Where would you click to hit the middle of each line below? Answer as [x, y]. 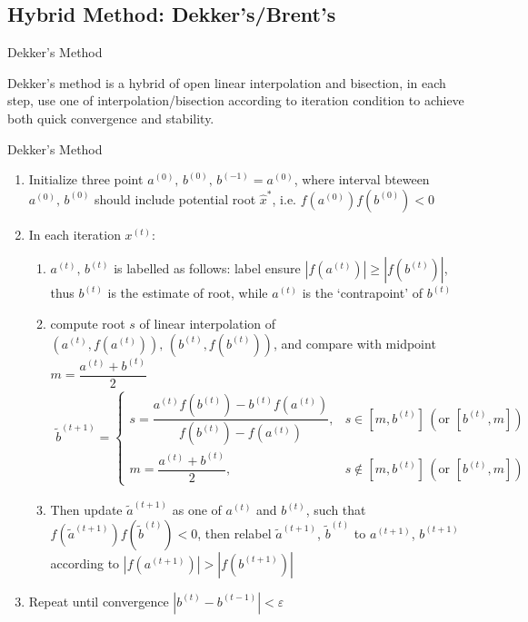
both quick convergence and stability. [111, 118]
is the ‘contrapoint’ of [363, 293]
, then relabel [234, 533]
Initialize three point [86, 179]
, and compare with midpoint [354, 343]
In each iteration [75, 234]
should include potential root [175, 198]
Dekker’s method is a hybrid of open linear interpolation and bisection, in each [227, 82]
